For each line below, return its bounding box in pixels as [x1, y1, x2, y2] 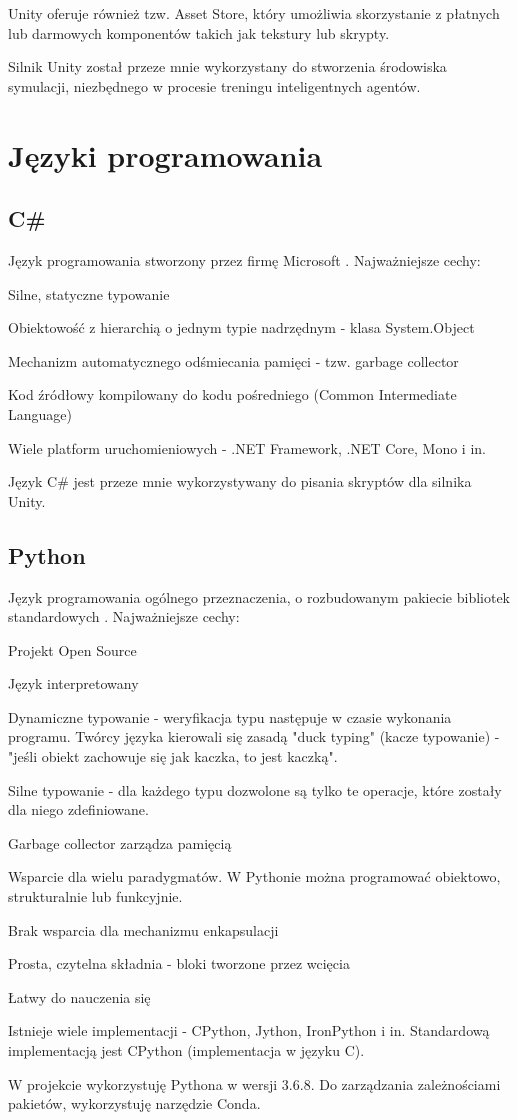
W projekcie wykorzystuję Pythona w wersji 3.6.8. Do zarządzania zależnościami [8, 1073, 501, 1094]
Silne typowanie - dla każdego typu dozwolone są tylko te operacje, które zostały [8, 779, 502, 800]
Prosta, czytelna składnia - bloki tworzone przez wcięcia [8, 953, 350, 974]
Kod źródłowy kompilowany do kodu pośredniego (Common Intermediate [8, 384, 457, 405]
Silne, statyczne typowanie [8, 283, 170, 304]
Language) [8, 403, 72, 424]
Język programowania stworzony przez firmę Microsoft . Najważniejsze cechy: [8, 249, 481, 270]
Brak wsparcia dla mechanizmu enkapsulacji [8, 919, 279, 940]
